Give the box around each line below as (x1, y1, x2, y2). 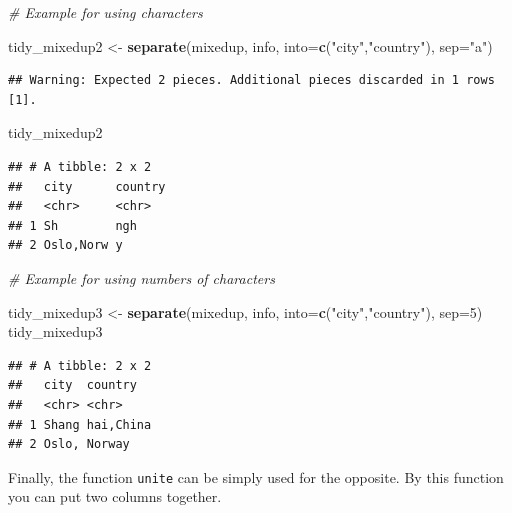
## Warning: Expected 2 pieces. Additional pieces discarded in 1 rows (8, 73, 495, 88)
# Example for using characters (8, 2, 203, 22)
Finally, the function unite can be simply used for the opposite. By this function (8, 466, 504, 487)
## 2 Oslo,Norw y (8, 238, 123, 253)
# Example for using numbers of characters (8, 267, 275, 288)
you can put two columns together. (8, 486, 222, 507)
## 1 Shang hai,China (8, 417, 152, 432)
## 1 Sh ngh (8, 218, 137, 233)
